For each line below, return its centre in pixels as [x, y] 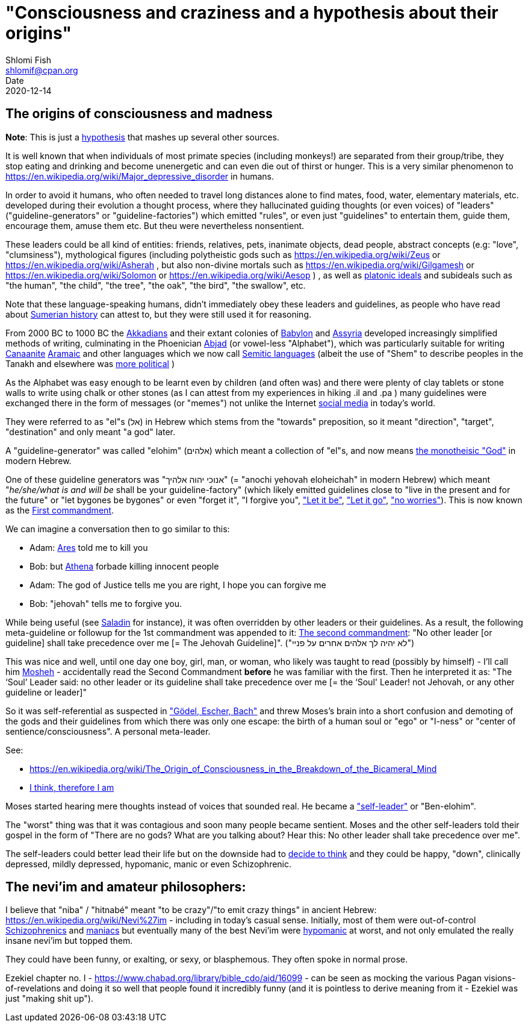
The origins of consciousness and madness [139, 114]
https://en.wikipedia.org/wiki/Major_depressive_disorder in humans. [140, 176]
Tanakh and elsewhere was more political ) [90, 363]
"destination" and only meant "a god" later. [91, 432]
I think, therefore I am [72, 787]
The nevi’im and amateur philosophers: [126, 887]
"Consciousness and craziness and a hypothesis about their [252, 13]
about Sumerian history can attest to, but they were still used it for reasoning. [159, 314]
